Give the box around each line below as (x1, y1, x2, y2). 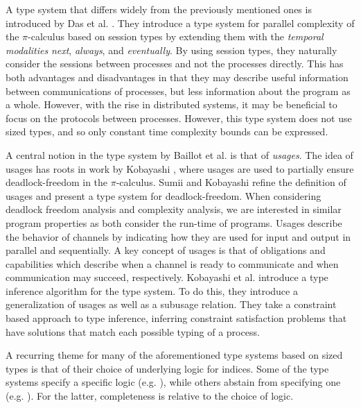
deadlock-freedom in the (6, 175, 108, 189)
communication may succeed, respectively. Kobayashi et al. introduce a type (6, 270, 328, 284)
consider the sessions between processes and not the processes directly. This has (6, 56, 344, 71)
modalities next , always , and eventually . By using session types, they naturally (6, 42, 337, 57)
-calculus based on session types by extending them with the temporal (28, 29, 324, 44)
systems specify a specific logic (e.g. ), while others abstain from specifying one (6, 375, 341, 389)
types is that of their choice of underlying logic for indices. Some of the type (6, 361, 329, 375)
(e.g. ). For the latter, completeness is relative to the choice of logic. (6, 389, 294, 403)
